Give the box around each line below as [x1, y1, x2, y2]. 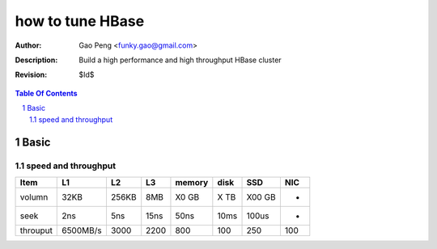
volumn [19, 191, 49, 202]
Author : [15, 40, 42, 50]
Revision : [15, 70, 48, 80]
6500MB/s [62, 225, 102, 236]
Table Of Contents [15, 88, 78, 98]
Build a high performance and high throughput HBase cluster [78, 55, 282, 65]
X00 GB [246, 191, 276, 202]
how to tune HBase [15, 12, 145, 30]
